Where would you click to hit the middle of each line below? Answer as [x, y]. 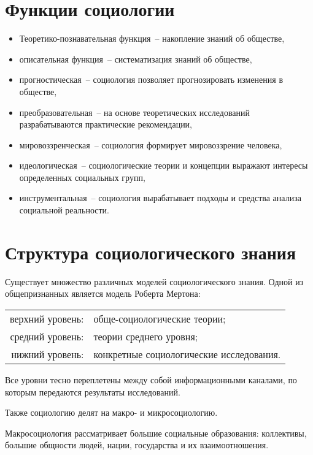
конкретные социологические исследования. [187, 354]
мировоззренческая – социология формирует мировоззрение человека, [151, 144]
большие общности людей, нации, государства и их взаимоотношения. [137, 445]
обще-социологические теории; [160, 318]
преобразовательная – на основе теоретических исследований [135, 112]
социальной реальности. [64, 210]
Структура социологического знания [151, 252]
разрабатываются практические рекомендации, [106, 124]
